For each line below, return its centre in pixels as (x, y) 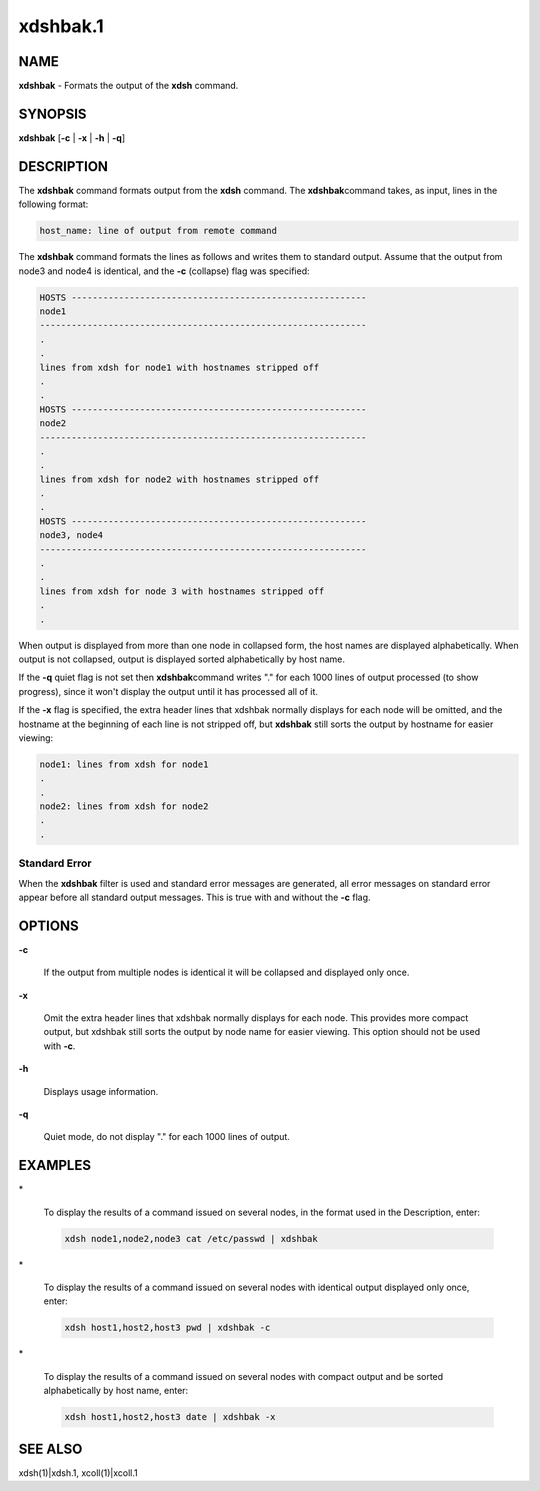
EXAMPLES (55, 1165)
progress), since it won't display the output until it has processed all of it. (168, 691)
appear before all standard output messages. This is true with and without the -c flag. (194, 897)
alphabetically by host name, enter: (116, 1391)
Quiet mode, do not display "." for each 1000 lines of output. (166, 1137)
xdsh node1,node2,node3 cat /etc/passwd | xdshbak (191, 1238)
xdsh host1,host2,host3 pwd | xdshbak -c (167, 1328)
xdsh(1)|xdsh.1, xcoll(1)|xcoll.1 (78, 1472)
